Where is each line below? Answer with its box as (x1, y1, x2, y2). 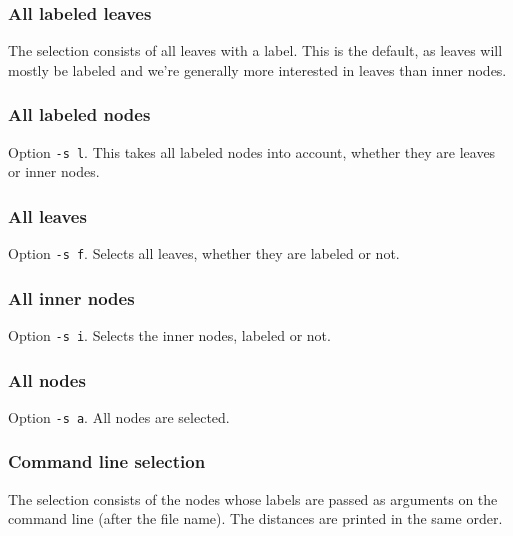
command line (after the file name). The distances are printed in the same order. (8, 508, 503, 529)
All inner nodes (8, 285, 135, 310)
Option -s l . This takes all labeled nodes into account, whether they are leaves (8, 141, 496, 162)
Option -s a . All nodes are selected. (8, 406, 230, 427)
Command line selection (8, 449, 206, 474)
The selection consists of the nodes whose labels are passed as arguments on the (8, 488, 498, 509)
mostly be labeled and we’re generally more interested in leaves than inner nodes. (8, 59, 507, 80)
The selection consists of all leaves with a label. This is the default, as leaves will (8, 40, 503, 61)
